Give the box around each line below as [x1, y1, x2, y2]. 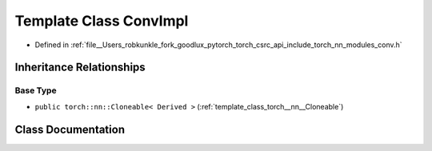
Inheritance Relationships [14, 61, 146, 74]
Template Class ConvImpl [14, 12, 189, 30]
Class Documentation [14, 122, 126, 136]
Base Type [14, 85, 57, 96]
